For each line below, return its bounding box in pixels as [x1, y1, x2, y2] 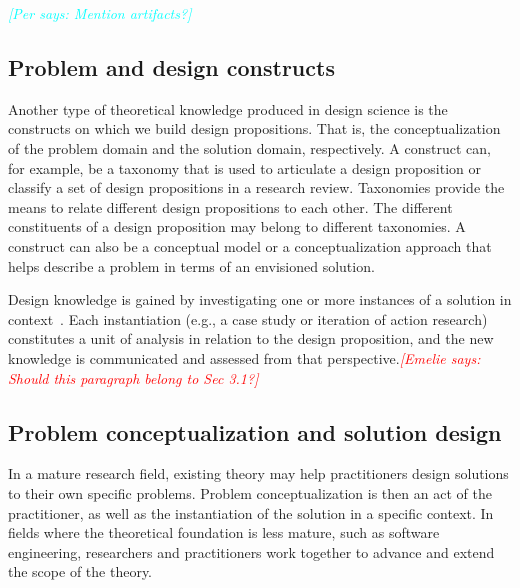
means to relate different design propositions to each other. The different [8, 196, 453, 217]
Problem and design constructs [8, 51, 335, 82]
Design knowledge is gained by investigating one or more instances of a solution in [8, 289, 512, 310]
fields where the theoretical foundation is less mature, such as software [8, 522, 440, 543]
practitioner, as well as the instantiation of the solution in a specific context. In [8, 502, 494, 523]
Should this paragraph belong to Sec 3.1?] [8, 367, 259, 388]
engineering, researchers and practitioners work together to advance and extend [8, 541, 495, 562]
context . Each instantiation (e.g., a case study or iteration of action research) [8, 308, 488, 329]
